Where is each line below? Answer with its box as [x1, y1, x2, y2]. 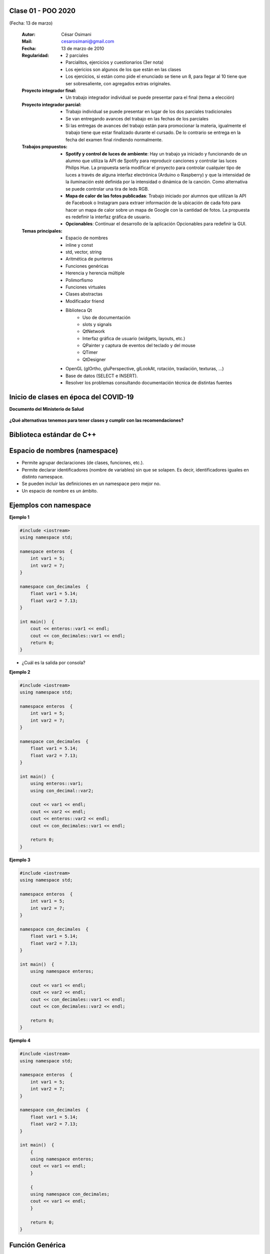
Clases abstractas [65, 291, 102, 297]
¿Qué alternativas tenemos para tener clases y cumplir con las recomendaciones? [9, 417, 183, 423]
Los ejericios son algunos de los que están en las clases [65, 66, 181, 72]
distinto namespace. [21, 474, 64, 480]
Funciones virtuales [65, 284, 106, 290]
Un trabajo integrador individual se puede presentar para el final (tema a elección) [65, 94, 234, 100]
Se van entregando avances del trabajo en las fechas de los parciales [65, 115, 208, 121]
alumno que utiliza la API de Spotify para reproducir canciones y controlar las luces [65, 158, 237, 164]
